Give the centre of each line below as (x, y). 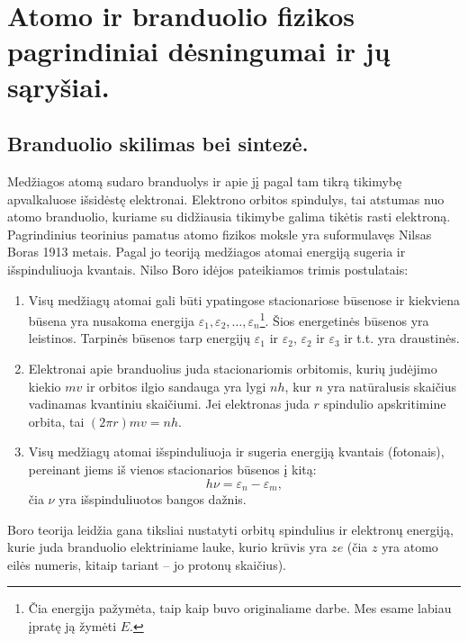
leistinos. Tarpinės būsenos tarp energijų (139, 338)
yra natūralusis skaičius (392, 386)
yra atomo (410, 547)
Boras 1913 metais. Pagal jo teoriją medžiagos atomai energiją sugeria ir (207, 252)
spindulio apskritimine (385, 404)
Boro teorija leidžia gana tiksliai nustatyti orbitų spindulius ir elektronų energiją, (230, 529)
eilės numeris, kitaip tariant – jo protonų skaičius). (147, 564)
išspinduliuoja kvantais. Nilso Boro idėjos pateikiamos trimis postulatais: (208, 269)
